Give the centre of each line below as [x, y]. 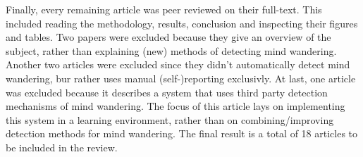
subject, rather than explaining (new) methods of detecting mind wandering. [171, 50]
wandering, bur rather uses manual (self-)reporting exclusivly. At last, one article [181, 78]
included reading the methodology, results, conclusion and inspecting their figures [182, 23]
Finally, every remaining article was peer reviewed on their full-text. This [164, 9]
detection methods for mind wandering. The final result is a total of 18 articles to [182, 133]
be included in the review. [62, 147]
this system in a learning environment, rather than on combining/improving [170, 119]
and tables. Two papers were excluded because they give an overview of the [168, 37]
